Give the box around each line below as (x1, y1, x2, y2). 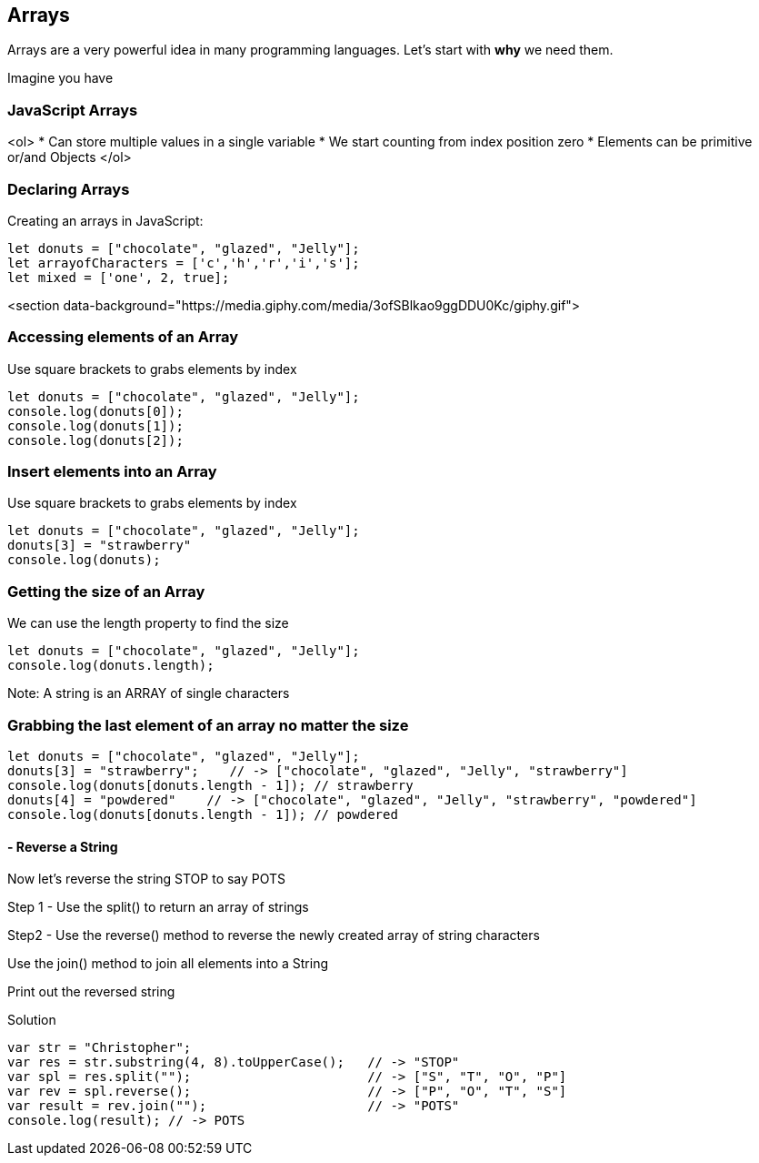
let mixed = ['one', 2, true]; (7, 269, 230, 285)
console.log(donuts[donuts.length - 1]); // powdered (7, 806, 398, 822)
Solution (7, 1012, 56, 1028)
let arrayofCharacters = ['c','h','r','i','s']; (7, 255, 360, 270)
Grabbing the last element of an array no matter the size (7, 715, 409, 734)
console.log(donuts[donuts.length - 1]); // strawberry (7, 777, 414, 793)
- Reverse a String (7, 838, 118, 855)
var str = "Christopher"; (7, 1040, 192, 1056)
